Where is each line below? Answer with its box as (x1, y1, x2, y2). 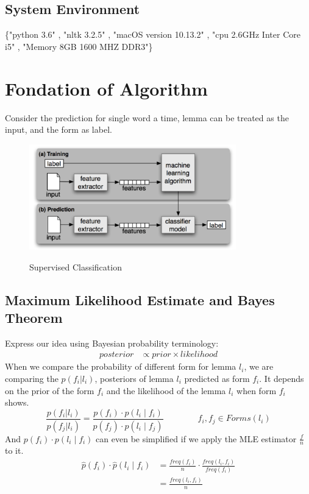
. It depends (259, 372, 304, 384)
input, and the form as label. (5, 123, 112, 136)
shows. (5, 396, 29, 409)
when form (236, 384, 277, 397)
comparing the (5, 372, 59, 384)
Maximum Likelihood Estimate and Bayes (5, 290, 275, 309)
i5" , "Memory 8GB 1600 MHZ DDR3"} (5, 40, 153, 52)
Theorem (5, 308, 63, 326)
